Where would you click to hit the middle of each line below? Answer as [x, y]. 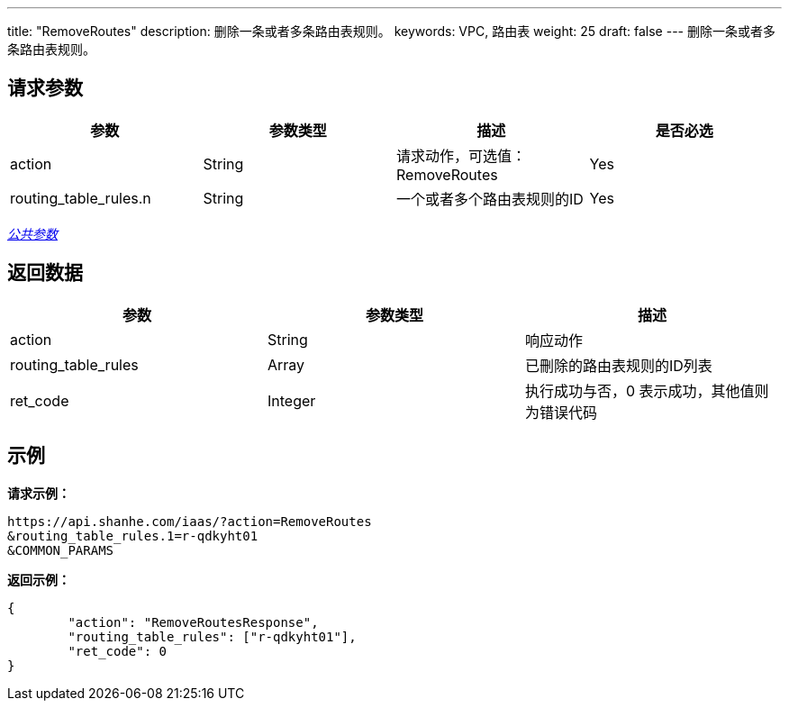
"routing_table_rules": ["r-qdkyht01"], [212, 636]
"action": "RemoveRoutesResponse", [193, 622]
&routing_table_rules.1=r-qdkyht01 [133, 536]
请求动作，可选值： [462, 155]
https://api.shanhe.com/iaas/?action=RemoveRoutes [190, 521]
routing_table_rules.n [81, 198]
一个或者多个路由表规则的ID [490, 199]
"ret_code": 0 [118, 651]
